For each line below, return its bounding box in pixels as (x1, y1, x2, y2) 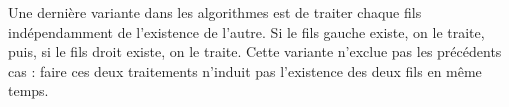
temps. (8, 80, 49, 101)
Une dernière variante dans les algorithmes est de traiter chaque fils (8, 2, 422, 22)
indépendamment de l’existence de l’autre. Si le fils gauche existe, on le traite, (8, 21, 485, 42)
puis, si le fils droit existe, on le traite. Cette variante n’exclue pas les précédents (8, 41, 502, 62)
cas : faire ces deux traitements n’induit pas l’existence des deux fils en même (8, 60, 482, 81)
